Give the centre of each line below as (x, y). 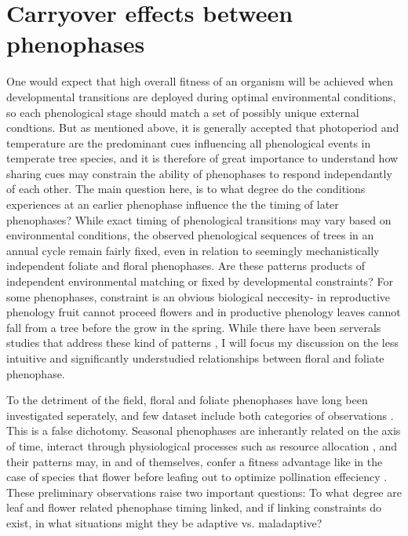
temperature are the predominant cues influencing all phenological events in (189, 142)
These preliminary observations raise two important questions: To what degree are (204, 492)
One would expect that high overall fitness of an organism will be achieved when (200, 81)
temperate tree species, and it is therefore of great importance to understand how (202, 158)
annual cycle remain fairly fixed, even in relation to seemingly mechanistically (193, 250)
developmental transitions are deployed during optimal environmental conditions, (201, 96)
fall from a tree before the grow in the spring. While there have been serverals (194, 327)
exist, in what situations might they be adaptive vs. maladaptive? (164, 522)
